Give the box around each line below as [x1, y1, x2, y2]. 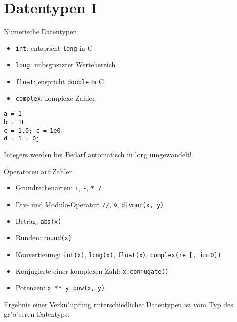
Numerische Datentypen [4, 26, 77, 37]
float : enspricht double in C [15, 76, 104, 87]
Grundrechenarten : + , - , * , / [15, 183, 102, 193]
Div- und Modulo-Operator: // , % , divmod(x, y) [15, 199, 164, 209]
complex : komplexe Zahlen [15, 92, 96, 103]
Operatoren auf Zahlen [4, 166, 73, 176]
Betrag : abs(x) [15, 216, 62, 226]
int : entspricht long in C [15, 43, 93, 53]
